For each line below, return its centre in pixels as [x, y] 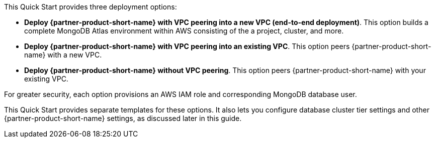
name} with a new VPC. [63, 55]
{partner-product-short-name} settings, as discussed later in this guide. [123, 118]
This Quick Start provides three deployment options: [91, 7]
